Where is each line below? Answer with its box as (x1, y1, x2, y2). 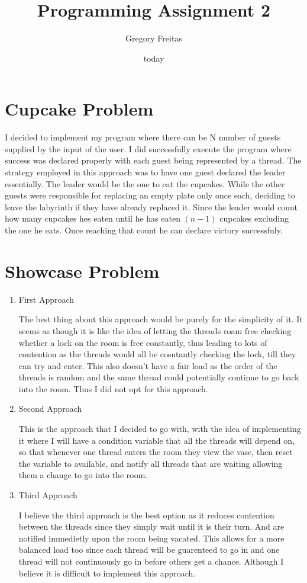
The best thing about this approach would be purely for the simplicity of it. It (18, 313, 303, 325)
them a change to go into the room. (18, 469, 148, 481)
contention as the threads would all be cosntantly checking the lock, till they (18, 348, 296, 360)
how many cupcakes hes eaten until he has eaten (5, 212, 180, 225)
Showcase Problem (5, 258, 160, 283)
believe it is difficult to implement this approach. (18, 566, 196, 579)
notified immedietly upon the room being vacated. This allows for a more (18, 531, 285, 544)
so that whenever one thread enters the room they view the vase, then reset (18, 446, 293, 458)
